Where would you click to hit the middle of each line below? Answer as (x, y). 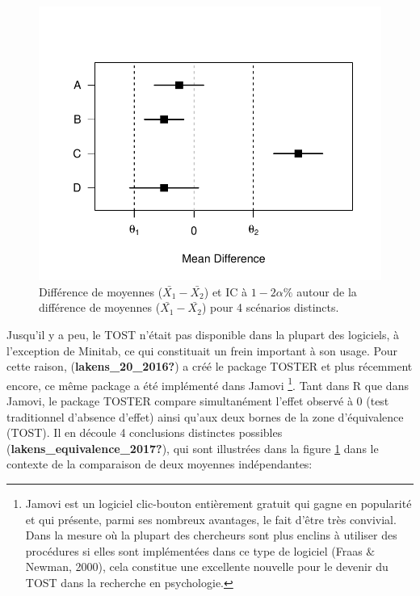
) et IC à (226, 291)
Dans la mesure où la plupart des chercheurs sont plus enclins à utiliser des (211, 535)
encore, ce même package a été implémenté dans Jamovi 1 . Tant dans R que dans (208, 384)
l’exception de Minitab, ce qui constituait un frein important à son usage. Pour (202, 350)
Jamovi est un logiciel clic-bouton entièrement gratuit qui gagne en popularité (218, 503)
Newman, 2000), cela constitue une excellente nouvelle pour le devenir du (207, 567)
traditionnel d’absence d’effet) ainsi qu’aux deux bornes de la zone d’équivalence (205, 416)
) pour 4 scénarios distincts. (270, 307)
